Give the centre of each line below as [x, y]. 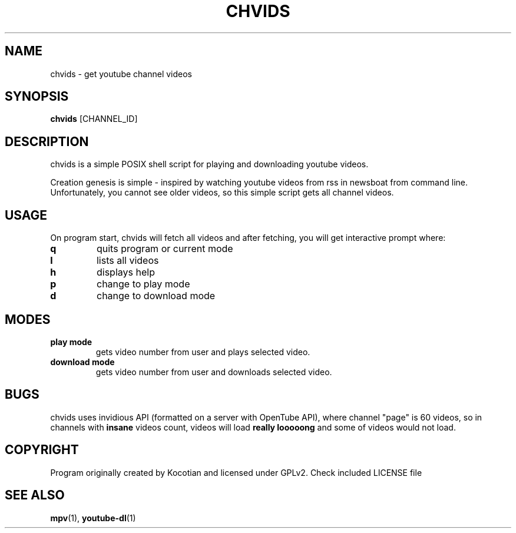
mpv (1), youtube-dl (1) [93, 518]
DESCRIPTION [47, 141]
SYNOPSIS [37, 97]
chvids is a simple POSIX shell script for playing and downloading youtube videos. [209, 164]
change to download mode [156, 296]
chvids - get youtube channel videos [121, 74]
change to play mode [143, 284]
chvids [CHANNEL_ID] [94, 119]
